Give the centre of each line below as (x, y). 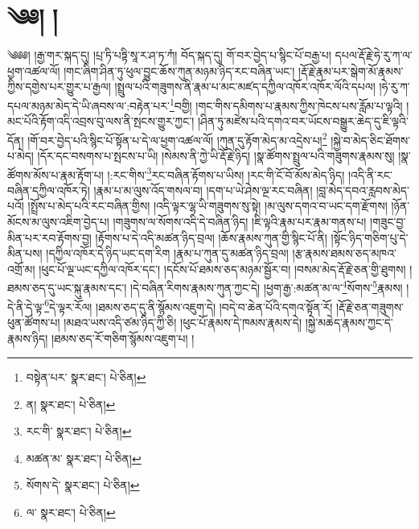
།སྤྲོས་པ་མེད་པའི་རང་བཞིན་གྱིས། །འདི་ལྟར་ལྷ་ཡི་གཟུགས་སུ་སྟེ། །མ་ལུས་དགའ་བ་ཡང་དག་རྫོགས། (207, 206)
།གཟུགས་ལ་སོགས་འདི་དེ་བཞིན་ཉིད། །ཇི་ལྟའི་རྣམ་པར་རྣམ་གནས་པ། (240, 222)
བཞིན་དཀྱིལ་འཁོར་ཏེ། (49, 190)
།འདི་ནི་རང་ (370, 174)
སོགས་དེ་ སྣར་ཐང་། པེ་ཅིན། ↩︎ (83, 485)
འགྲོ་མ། (21, 269)
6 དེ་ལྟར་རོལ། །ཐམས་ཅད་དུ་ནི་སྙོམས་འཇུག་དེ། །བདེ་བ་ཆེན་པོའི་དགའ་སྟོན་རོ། (189, 305)
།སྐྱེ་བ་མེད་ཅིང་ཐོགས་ (371, 140)
